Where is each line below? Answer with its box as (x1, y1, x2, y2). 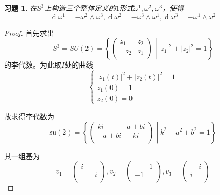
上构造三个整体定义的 (44, 3, 116, 13)
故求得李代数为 (4, 111, 54, 121)
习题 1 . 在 (4, 3, 37, 13)
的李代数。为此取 (4, 59, 61, 70)
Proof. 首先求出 (4, 27, 54, 38)
